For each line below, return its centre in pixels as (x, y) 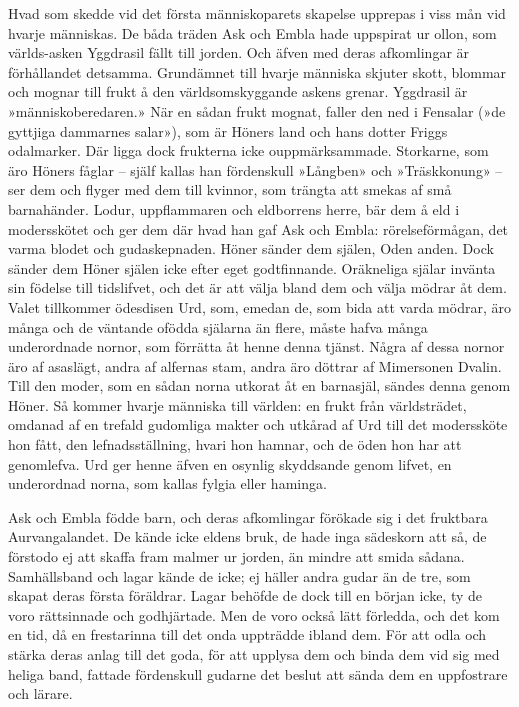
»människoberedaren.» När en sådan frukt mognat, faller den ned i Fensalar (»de (257, 110)
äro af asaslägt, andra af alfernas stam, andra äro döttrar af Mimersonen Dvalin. (255, 365)
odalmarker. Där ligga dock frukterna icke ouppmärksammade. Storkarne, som (248, 150)
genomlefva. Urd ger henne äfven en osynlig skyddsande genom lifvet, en (230, 463)
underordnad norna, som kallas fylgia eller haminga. (167, 483)
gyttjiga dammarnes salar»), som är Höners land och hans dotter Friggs (228, 130)
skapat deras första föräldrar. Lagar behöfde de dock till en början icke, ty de (245, 595)
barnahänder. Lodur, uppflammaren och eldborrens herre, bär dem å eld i (234, 208)
